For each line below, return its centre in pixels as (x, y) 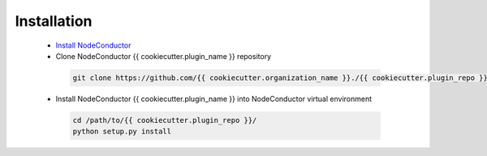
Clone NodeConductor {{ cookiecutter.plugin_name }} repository (164, 56)
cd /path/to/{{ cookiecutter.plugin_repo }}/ (165, 120)
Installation (54, 21)
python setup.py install (122, 132)
